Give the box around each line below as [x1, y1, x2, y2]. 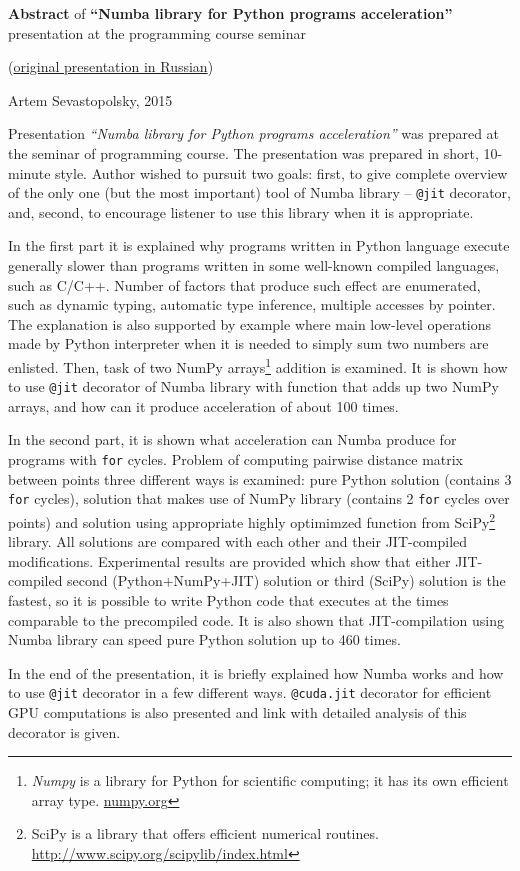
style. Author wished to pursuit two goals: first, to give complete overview [55, 162, 508, 183]
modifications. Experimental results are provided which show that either [8, 550, 451, 571]
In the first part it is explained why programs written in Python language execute [8, 235, 510, 256]
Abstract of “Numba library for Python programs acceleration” [8, 3, 453, 23]
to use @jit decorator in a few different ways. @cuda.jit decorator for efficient [8, 682, 492, 703]
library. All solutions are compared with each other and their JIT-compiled [8, 531, 468, 552]
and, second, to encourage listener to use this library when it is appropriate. [8, 201, 474, 222]
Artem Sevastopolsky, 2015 [8, 89, 173, 110]
